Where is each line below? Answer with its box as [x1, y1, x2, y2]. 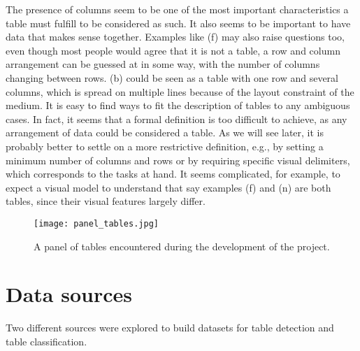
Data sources [6, 280, 132, 308]
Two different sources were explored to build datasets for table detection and [6, 320, 334, 335]
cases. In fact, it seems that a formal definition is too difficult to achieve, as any [6, 111, 347, 126]
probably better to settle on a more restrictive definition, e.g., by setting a [6, 138, 324, 153]
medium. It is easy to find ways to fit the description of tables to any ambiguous [6, 98, 350, 113]
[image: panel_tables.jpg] [34, 218, 159, 229]
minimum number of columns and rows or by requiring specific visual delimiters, [6, 152, 350, 167]
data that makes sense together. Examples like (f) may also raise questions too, [6, 29, 345, 44]
